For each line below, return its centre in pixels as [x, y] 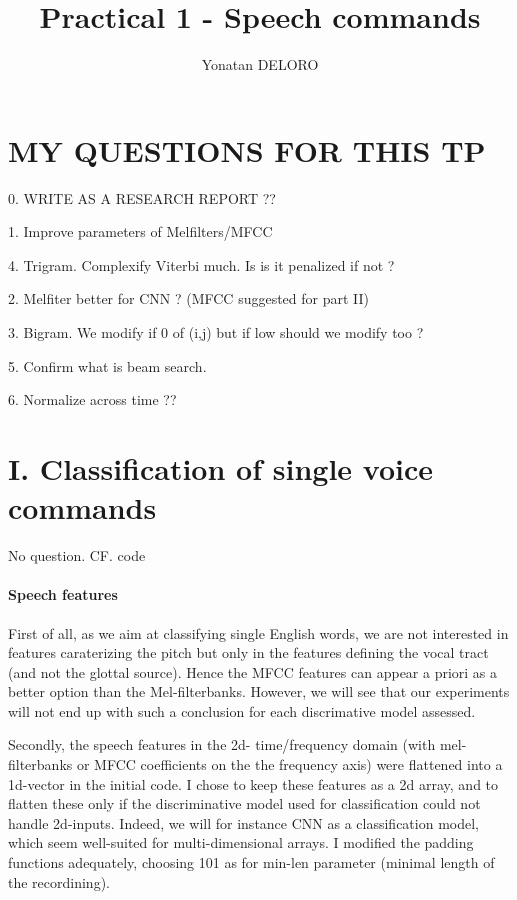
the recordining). [59, 881]
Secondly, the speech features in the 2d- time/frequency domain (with [222, 744]
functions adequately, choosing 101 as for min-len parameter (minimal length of [251, 862]
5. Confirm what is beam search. [107, 365]
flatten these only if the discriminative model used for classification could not [244, 803]
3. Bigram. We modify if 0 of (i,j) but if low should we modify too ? [216, 332]
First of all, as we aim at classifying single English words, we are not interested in [258, 632]
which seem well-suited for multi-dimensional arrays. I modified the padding [241, 842]
